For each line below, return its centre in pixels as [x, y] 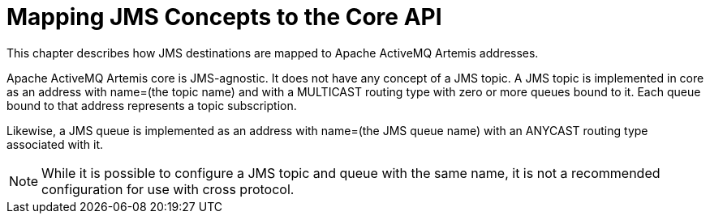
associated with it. [55, 144]
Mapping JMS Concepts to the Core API [224, 17]
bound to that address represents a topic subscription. [152, 105]
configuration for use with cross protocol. [168, 189]
